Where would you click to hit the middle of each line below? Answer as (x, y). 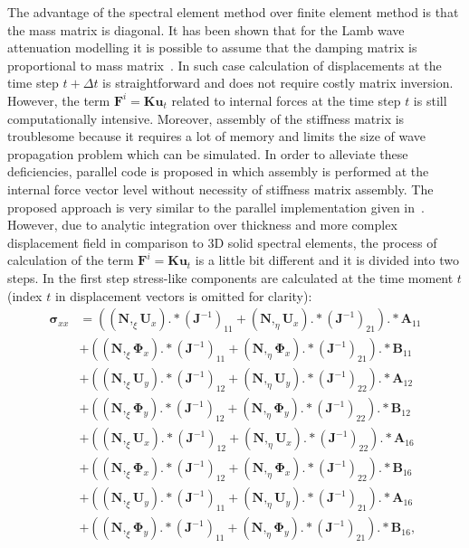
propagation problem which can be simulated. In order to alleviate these (208, 153)
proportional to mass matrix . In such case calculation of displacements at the (225, 65)
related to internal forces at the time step (286, 100)
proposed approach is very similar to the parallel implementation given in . (216, 207)
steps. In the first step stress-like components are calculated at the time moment (230, 277)
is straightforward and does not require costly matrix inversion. (278, 83)
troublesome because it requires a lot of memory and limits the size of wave (217, 136)
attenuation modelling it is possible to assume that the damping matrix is (212, 47)
